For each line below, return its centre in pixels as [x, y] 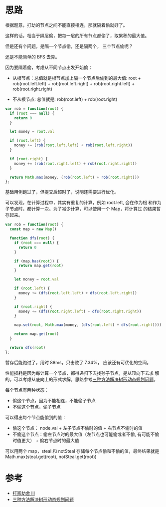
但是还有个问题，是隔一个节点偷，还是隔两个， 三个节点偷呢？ [69, 46]
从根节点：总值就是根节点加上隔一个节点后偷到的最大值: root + [77, 78]
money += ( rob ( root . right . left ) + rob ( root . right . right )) [76, 163]
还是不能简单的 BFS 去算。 [32, 57]
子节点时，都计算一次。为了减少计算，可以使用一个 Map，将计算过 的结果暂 [83, 209]
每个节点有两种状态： [27, 390]
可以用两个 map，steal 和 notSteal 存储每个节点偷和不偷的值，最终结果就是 [82, 451]
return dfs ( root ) [28, 347]
